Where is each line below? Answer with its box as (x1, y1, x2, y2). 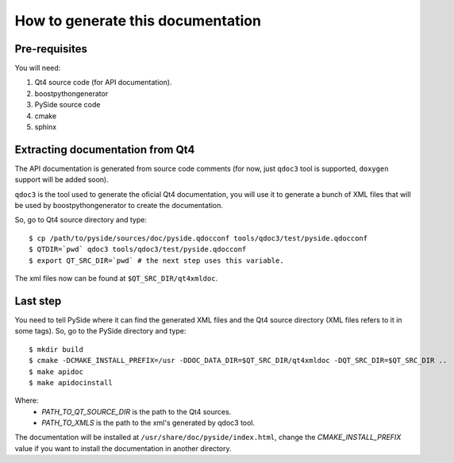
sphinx (34, 122, 57, 132)
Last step (14, 294, 62, 307)
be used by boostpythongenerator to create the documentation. (14, 201, 224, 210)
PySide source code (34, 100, 101, 110)
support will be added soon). (14, 175, 109, 184)
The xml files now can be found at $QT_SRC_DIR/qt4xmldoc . (14, 274, 218, 284)
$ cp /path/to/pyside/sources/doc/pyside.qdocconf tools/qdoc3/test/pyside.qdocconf (29, 233, 368, 242)
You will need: (14, 64, 61, 73)
